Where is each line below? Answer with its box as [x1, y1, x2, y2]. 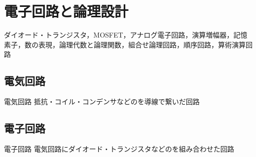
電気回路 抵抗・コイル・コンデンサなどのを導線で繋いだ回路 [4, 96, 200, 107]
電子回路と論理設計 [4, 1, 129, 21]
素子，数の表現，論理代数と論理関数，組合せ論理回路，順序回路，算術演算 [4, 39, 246, 49]
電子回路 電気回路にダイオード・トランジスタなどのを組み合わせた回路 [4, 143, 234, 154]
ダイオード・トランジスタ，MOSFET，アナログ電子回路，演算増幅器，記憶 [4, 30, 248, 40]
